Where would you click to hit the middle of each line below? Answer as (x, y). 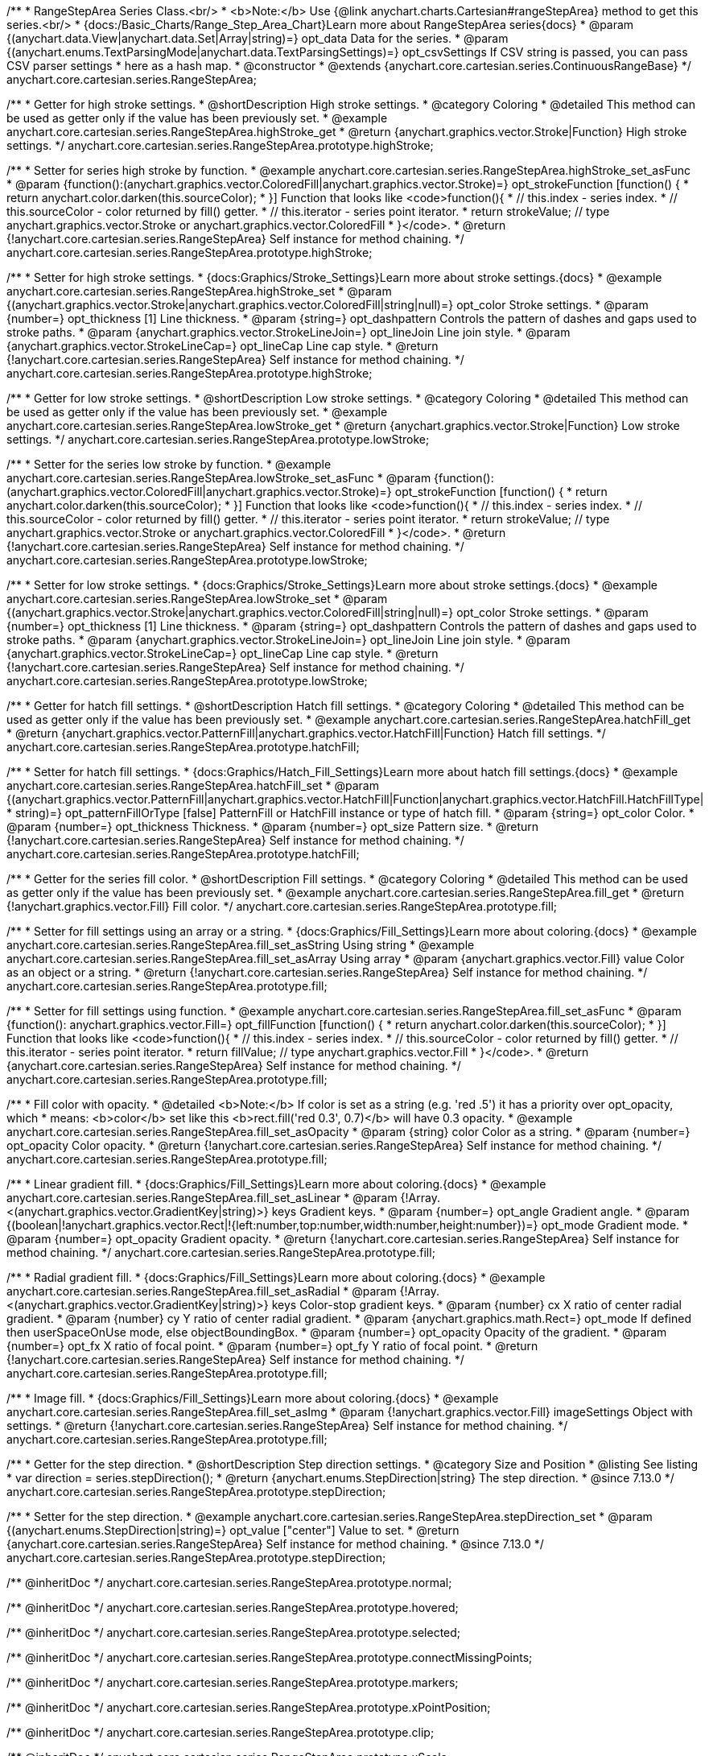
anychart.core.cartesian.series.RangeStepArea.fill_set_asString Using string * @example (241, 945)
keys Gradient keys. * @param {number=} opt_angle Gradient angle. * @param (480, 1211)
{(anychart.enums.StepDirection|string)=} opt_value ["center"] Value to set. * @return (233, 1530)
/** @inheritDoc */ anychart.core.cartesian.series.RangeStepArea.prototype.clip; (221, 1732)
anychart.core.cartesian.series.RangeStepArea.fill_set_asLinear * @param (202, 1198)
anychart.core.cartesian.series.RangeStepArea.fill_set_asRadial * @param (202, 1291)
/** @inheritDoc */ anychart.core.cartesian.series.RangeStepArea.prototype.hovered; (233, 1607)
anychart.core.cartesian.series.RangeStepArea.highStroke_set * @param (199, 291)
